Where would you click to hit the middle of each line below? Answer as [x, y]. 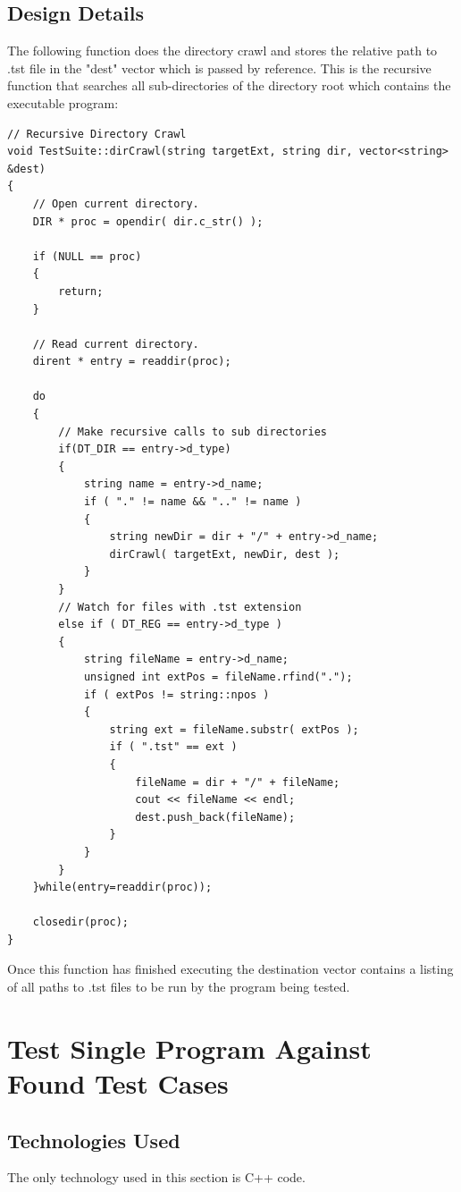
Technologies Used [94, 1140]
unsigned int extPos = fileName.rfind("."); [218, 676]
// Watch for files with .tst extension [180, 607]
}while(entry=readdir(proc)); [122, 888]
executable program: [63, 102]
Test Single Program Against [189, 1048]
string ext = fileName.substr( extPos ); [234, 729]
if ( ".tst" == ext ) [173, 747]
